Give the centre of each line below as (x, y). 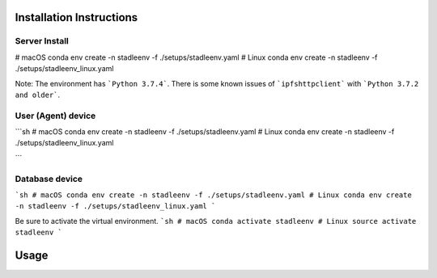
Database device (49, 179)
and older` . (38, 95)
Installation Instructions (76, 17)
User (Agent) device (55, 116)
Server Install (42, 41)
